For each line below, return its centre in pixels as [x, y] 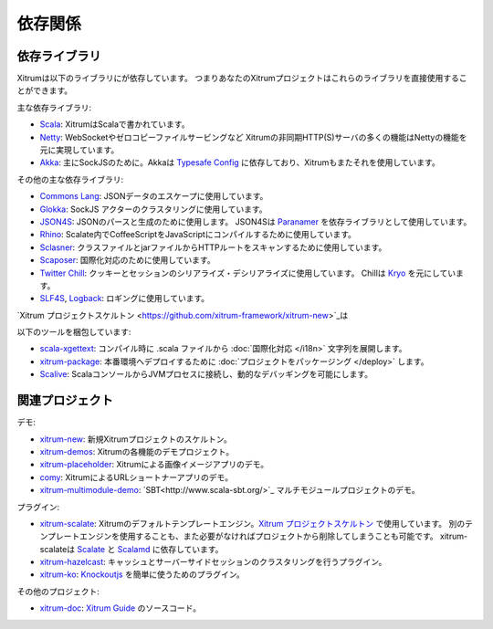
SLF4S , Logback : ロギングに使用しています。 [125, 299]
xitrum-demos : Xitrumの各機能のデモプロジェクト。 [137, 451]
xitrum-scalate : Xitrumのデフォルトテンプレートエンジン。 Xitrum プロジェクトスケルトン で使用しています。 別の [252, 523]
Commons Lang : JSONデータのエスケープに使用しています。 [154, 196]
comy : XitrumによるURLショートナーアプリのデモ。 [136, 477]
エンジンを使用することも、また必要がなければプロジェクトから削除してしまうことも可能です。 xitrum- [273, 536]
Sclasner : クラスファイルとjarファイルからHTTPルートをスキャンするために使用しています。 [213, 247]
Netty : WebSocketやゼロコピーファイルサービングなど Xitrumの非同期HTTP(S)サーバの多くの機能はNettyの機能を [253, 137]
